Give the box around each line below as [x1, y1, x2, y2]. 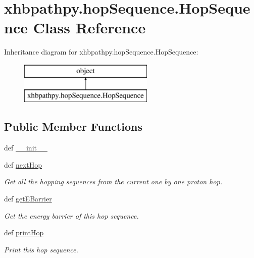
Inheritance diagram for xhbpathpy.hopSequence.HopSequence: [4, 46, 198, 57]
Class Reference [33, 17, 146, 38]
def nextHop [4, 159, 42, 170]
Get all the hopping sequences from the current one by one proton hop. [4, 176, 222, 187]
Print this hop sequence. [4, 244, 78, 254]
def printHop [4, 227, 44, 238]
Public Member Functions [4, 119, 142, 134]
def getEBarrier [4, 193, 52, 204]
